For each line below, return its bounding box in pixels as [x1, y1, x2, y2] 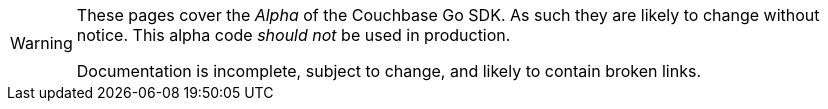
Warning [10, 33, 73, 53]
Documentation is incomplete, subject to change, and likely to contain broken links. [76, 61, 702, 81]
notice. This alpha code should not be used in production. [76, 25, 511, 45]
